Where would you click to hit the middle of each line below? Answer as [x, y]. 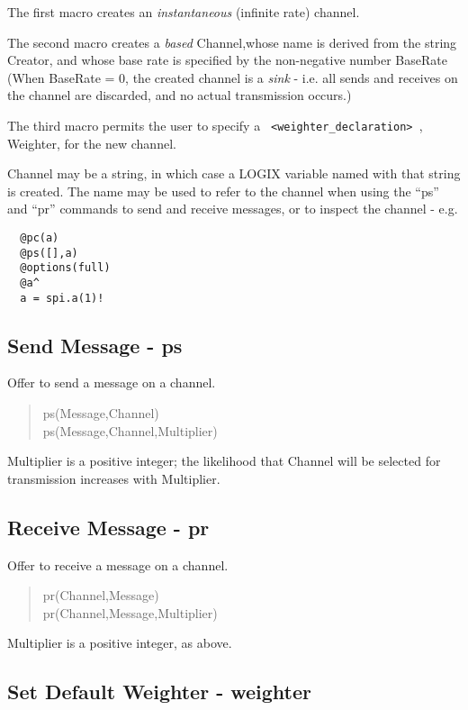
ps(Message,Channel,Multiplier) [130, 430]
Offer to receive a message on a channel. [118, 564]
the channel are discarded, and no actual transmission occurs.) [180, 95]
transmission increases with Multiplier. [114, 478]
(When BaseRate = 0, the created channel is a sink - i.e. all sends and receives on [233, 77]
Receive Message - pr [108, 527]
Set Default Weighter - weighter [160, 692]
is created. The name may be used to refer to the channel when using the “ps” [223, 191]
